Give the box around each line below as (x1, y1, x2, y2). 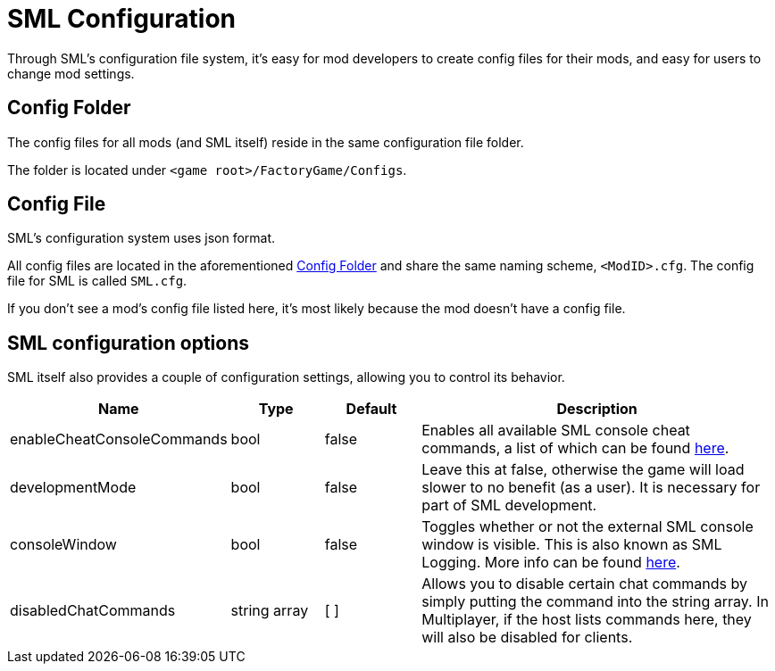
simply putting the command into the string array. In (421, 592, 769, 611)
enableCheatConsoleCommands (10, 430, 228, 449)
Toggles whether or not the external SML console (421, 518, 754, 536)
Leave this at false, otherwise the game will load (421, 460, 745, 479)
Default (346, 400, 397, 418)
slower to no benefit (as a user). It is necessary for (421, 478, 761, 497)
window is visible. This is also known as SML (421, 535, 722, 554)
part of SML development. (421, 496, 597, 515)
